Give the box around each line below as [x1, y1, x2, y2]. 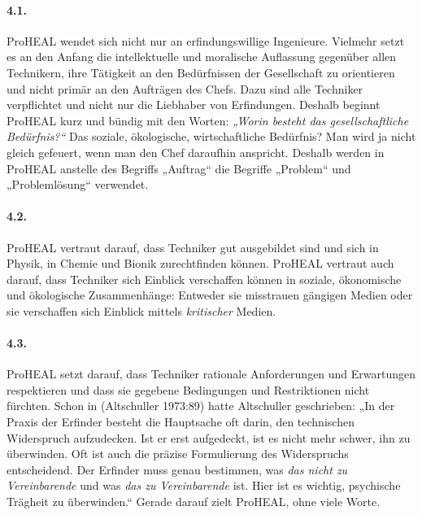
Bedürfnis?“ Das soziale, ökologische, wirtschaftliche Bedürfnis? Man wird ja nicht [7, 128, 416, 145]
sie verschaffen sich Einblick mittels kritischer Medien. [7, 302, 276, 319]
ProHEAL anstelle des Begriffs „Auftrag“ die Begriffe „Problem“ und [7, 159, 351, 177]
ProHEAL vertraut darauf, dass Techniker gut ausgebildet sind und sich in [7, 238, 379, 255]
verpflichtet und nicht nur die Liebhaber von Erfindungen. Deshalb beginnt [7, 96, 381, 113]
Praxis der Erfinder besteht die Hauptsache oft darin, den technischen [7, 413, 355, 430]
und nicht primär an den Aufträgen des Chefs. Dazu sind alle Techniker [7, 80, 363, 97]
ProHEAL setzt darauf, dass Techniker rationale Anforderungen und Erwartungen [7, 365, 416, 382]
